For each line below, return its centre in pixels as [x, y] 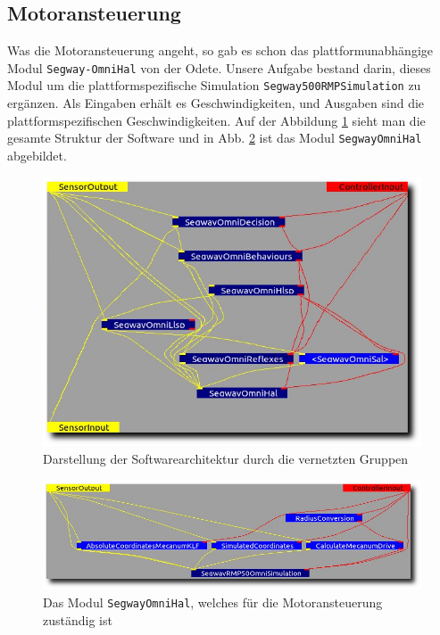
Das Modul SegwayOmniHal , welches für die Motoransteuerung [213, 602]
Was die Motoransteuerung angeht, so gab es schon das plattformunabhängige [220, 50]
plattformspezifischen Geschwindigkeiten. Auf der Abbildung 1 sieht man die [216, 120]
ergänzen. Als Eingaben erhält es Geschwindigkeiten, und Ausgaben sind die [216, 103]
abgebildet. [37, 155]
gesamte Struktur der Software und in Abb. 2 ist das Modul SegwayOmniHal [215, 138]
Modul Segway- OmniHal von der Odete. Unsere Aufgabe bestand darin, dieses [219, 67]
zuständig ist [78, 619]
